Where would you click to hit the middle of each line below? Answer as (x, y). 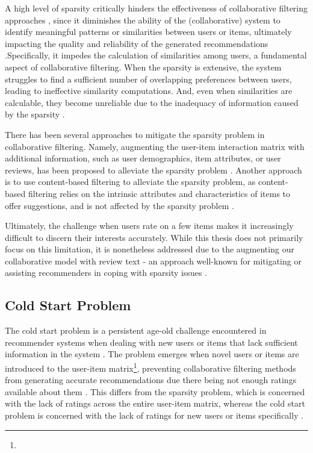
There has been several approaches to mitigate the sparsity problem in (135, 134)
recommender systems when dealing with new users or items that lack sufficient (151, 342)
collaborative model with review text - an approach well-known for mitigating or (153, 261)
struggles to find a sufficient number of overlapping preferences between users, (148, 79)
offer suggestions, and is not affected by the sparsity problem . (119, 205)
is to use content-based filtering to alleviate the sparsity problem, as (130, 182)
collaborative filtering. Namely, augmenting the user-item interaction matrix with (155, 146)
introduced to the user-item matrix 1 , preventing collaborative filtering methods (150, 367)
